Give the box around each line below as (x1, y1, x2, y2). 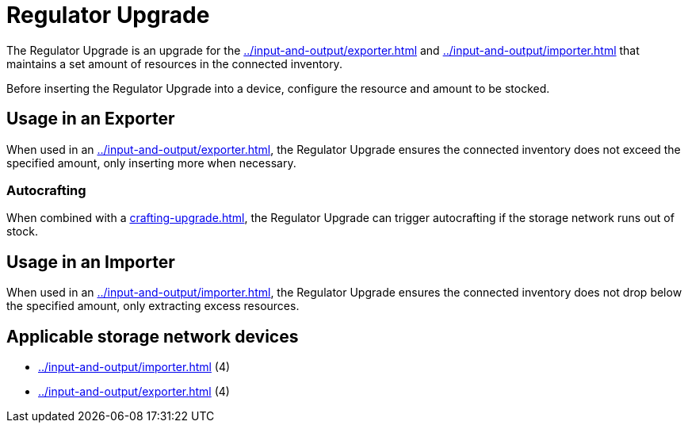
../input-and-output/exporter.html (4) (38, 385, 230, 399)
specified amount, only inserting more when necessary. (6, 155, 296, 170)
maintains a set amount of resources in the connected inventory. (6, 56, 342, 71)
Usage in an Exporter (6, 109, 175, 129)
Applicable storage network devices (6, 326, 299, 347)
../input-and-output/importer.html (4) (38, 360, 231, 374)
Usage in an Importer (6, 251, 175, 272)
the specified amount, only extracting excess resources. (6, 299, 300, 313)
